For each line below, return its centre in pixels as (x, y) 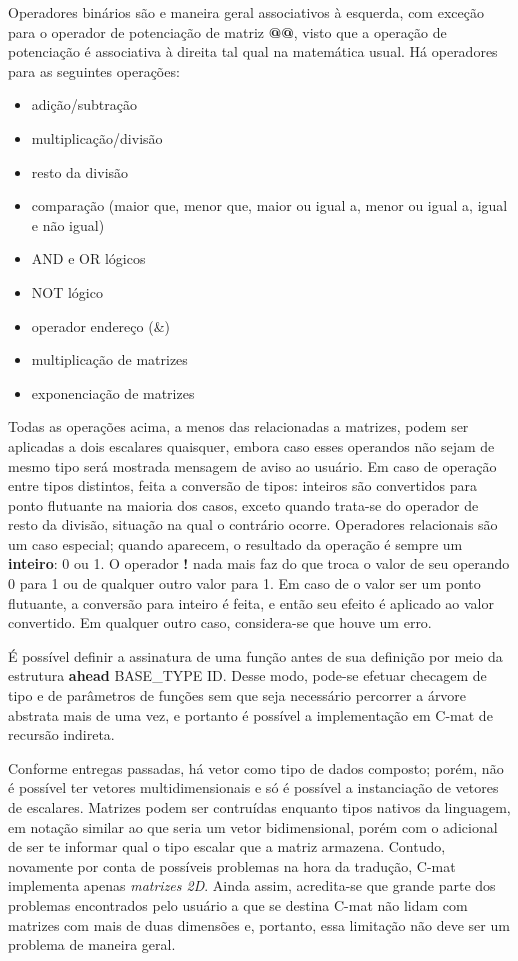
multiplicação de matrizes (109, 359)
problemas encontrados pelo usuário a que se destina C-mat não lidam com (238, 904)
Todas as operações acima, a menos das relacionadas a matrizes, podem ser (238, 426)
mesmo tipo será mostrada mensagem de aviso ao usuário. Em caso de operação (252, 465)
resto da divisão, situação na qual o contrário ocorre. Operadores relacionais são (253, 524)
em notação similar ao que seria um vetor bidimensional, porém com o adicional (253, 826)
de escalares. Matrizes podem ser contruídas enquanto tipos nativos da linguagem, (259, 807)
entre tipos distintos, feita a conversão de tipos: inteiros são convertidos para (243, 485)
